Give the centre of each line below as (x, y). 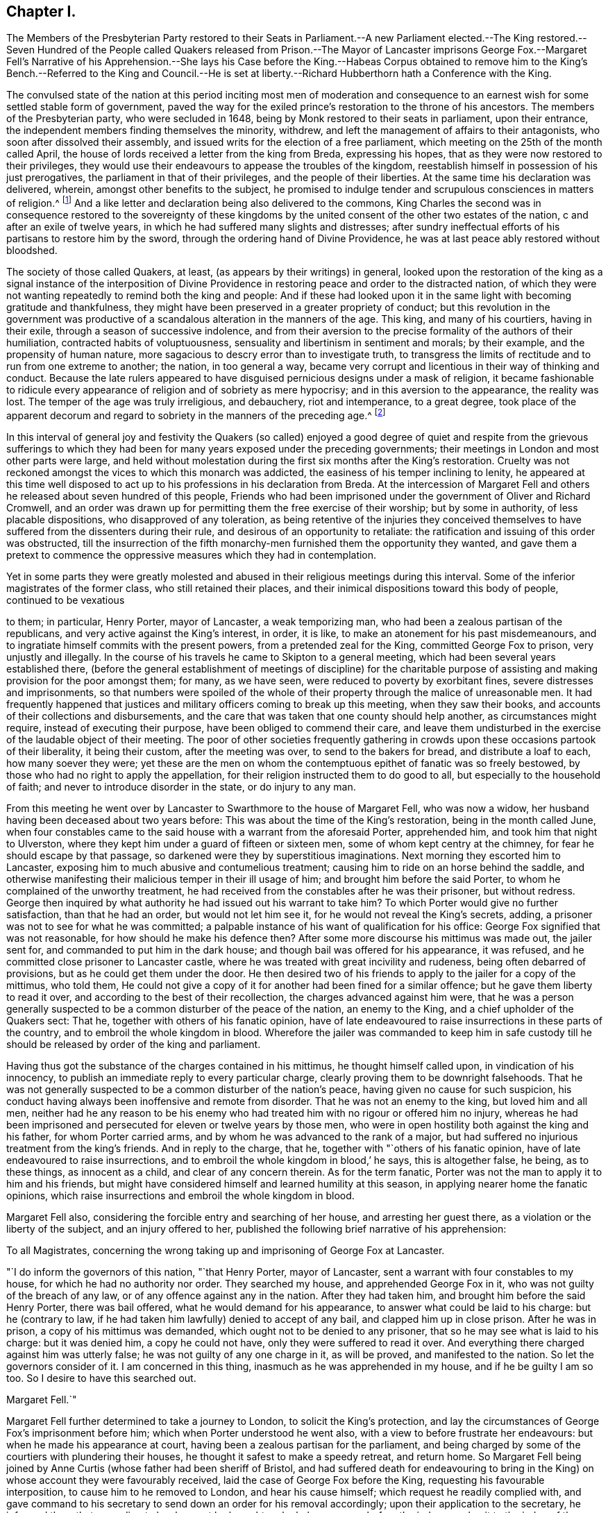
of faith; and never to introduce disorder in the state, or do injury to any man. (181, 786)
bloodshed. (32, 251)
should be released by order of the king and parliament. (134, 1044)
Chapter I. (41, 11)
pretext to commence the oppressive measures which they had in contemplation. (192, 555)
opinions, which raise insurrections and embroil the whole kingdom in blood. (180, 1195)
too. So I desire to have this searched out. (101, 1378)
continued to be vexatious (66, 600)
